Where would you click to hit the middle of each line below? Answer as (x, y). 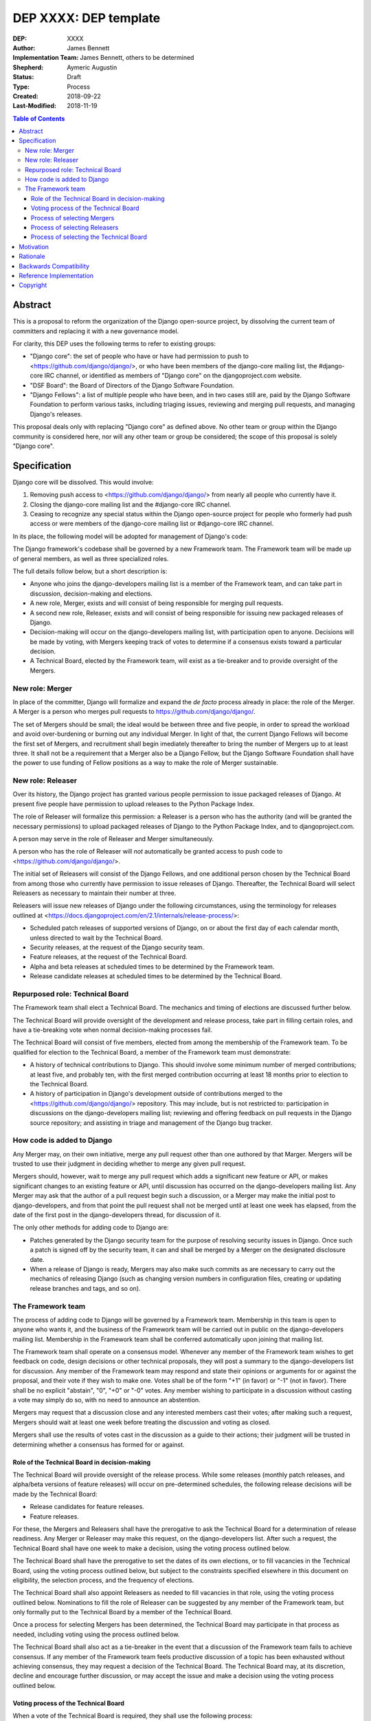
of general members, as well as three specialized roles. (91, 558)
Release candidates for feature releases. (87, 1507)
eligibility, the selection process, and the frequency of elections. (103, 1580)
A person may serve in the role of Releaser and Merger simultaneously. (113, 839)
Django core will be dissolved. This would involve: (83, 482)
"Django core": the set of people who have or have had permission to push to (139, 356)
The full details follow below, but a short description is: (90, 571)
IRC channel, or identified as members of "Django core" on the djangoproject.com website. (173, 376)
